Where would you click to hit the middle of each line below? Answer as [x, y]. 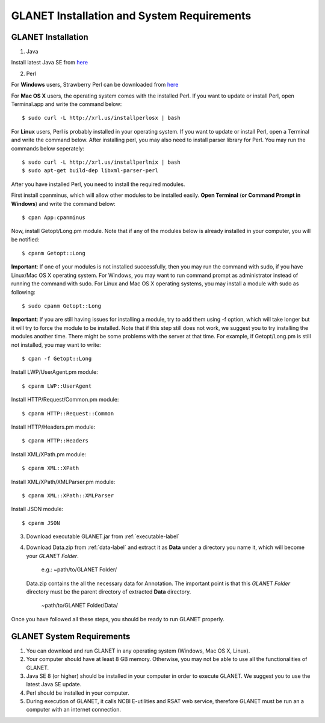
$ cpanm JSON [41, 523]
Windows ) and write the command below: [63, 203]
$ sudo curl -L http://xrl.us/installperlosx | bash [101, 118]
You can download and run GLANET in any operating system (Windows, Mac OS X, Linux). [138, 651]
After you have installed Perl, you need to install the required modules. [98, 184]
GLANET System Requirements [71, 636]
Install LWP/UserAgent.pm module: [55, 372]
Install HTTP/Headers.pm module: [53, 427]
